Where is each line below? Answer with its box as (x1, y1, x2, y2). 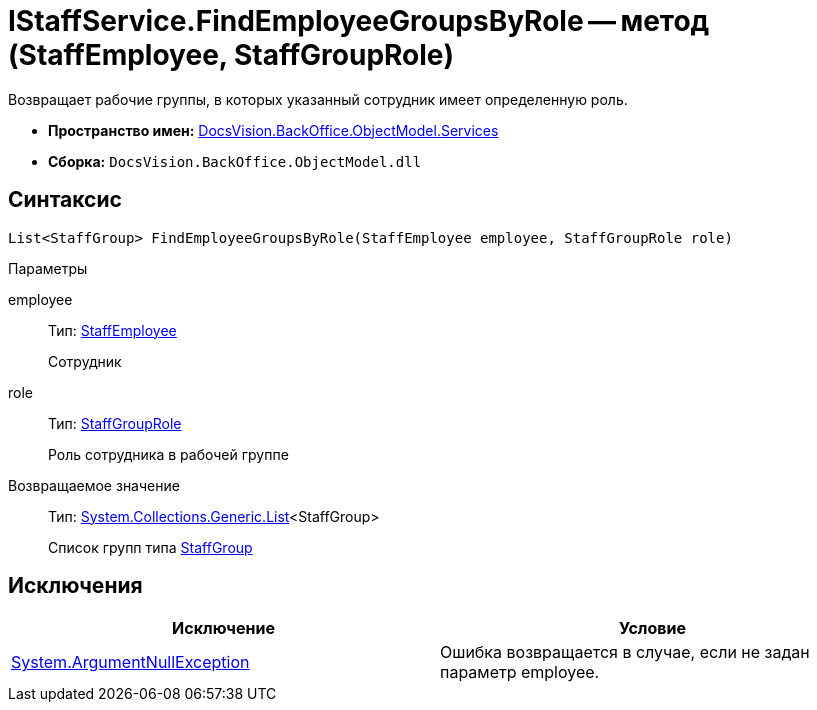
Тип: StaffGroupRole (48, 414, 182, 432)
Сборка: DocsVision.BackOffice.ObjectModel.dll (48, 152, 422, 170)
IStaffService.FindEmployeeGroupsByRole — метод (8, 4, 710, 38)
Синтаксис (8, 187, 122, 213)
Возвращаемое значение (8, 476, 180, 494)
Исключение (172, 618, 275, 639)
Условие (619, 618, 686, 639)
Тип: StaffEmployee (48, 321, 177, 339)
